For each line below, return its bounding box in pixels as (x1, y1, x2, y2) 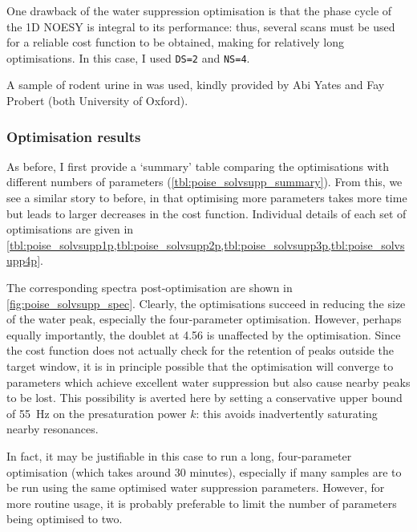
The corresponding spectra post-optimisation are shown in (6, 279, 293, 295)
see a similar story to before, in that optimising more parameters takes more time (6, 189, 407, 206)
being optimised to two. (6, 510, 123, 527)
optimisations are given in (6, 221, 134, 238)
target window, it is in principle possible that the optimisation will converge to (6, 357, 394, 374)
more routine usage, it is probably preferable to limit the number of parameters (6, 494, 397, 511)
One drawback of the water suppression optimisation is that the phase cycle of (6, 2, 392, 18)
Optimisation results (6, 126, 141, 146)
